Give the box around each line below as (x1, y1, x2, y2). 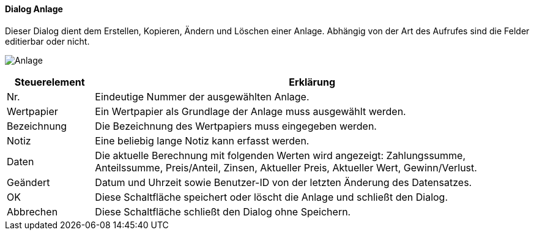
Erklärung (289, 75, 336, 88)
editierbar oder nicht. (5, 35, 90, 47)
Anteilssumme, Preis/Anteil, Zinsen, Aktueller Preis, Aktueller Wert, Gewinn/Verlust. (95, 161, 477, 174)
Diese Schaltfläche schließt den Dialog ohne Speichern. (95, 205, 351, 218)
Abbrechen (7, 205, 58, 218)
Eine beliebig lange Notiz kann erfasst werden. (95, 134, 310, 147)
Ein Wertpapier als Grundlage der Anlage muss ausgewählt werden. (95, 105, 406, 117)
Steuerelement (14, 75, 85, 88)
